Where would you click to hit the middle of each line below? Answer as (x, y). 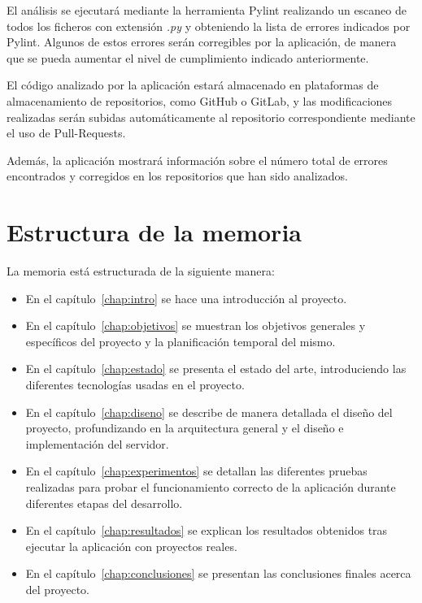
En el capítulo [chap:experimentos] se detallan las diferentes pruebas (196, 471)
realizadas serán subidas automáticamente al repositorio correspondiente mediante (211, 117)
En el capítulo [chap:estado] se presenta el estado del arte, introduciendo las (216, 369)
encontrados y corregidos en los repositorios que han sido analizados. (177, 176)
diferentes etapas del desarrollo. (104, 503)
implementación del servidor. (97, 443)
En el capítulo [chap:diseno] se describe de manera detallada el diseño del (209, 412)
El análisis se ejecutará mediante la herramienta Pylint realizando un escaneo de (207, 10)
